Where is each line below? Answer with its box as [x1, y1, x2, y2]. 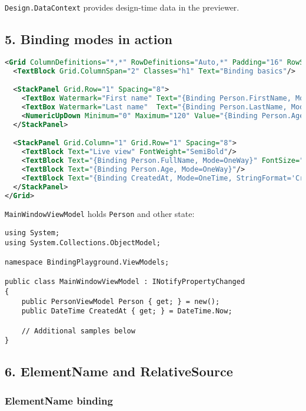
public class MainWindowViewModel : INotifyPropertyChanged [5, 278, 245, 286]
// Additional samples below [21, 326, 135, 335]
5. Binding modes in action [5, 30, 172, 48]
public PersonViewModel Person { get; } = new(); [21, 297, 220, 306]
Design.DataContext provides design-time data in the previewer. [5, 1, 240, 13]
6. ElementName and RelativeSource [5, 362, 233, 380]
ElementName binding [5, 393, 113, 407]
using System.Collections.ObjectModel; [5, 238, 161, 247]
